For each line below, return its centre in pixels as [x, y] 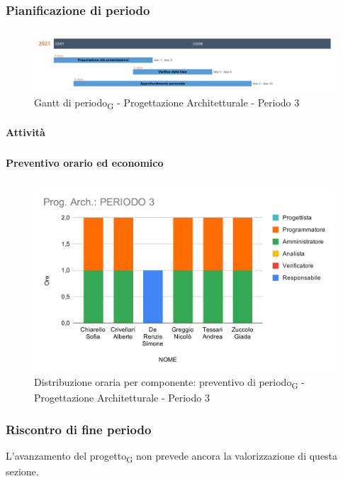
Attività [26, 132]
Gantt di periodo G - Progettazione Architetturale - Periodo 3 [167, 104]
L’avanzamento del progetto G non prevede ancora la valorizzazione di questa [172, 457]
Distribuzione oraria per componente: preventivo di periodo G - [169, 383]
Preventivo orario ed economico [85, 163]
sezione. [22, 471]
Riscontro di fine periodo [79, 429]
